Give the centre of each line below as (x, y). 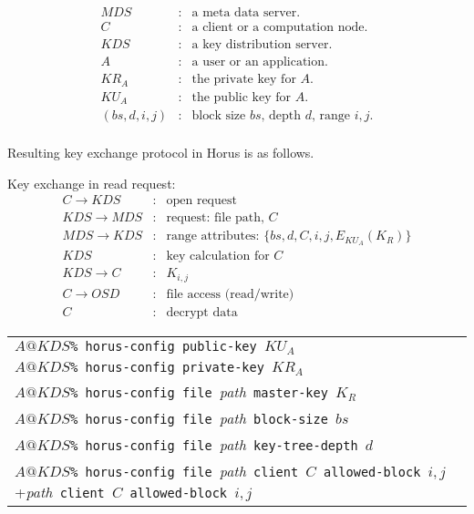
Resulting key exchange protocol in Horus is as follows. (161, 153)
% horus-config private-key (167, 367)
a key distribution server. (262, 45)
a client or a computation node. (280, 28)
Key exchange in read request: (92, 183)
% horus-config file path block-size (199, 417)
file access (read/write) (230, 294)
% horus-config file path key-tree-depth (214, 444)
